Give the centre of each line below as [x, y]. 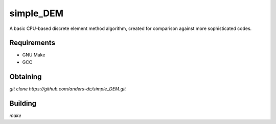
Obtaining [26, 76]
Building [23, 103]
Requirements [32, 43]
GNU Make [34, 55]
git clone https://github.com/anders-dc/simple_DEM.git [68, 88]
